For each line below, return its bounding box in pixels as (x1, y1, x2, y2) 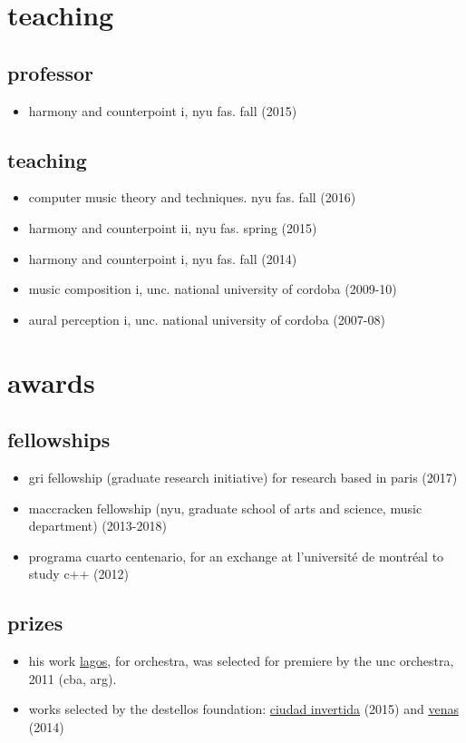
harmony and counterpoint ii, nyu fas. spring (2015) (28, 218, 317, 237)
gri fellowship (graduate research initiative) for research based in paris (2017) (28, 467, 458, 486)
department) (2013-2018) (28, 516, 167, 535)
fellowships (7, 425, 111, 454)
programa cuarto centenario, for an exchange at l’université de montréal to (28, 546, 444, 565)
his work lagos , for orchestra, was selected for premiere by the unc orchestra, (28, 651, 454, 670)
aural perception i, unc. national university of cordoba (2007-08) (28, 309, 385, 328)
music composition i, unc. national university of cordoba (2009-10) (28, 279, 397, 298)
